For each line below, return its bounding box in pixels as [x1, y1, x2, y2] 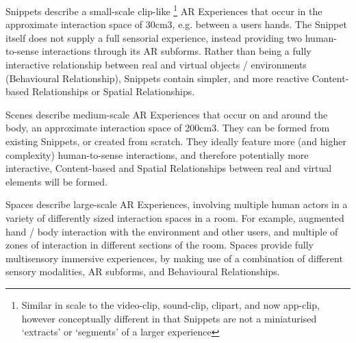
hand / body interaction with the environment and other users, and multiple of [5, 224, 338, 238]
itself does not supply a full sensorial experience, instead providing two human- [5, 30, 337, 45]
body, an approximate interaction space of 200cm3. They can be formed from [5, 120, 330, 135]
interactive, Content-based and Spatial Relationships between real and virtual [5, 161, 332, 175]
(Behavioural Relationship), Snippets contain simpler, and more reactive [5, 71, 309, 85]
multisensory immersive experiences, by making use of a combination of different [5, 251, 343, 265]
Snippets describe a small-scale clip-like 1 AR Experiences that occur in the [5, 2, 322, 18]
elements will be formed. [5, 174, 108, 188]
